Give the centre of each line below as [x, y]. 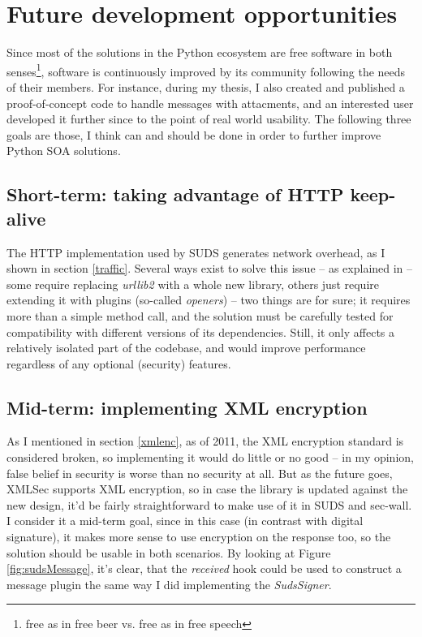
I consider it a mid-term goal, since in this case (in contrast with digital [185, 521]
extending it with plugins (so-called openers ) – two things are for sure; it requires [209, 300]
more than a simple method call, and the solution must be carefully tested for [200, 315]
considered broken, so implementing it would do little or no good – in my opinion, [210, 457]
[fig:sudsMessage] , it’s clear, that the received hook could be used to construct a [204, 568]
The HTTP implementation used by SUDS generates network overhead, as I [196, 252]
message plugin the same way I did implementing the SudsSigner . [169, 584]
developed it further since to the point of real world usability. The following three [209, 119]
